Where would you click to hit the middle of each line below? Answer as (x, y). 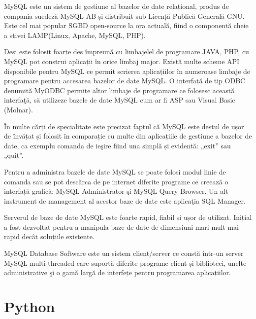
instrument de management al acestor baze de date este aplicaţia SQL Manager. (125, 200)
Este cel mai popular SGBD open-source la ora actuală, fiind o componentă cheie (126, 25)
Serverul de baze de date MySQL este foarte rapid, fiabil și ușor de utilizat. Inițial (128, 217)
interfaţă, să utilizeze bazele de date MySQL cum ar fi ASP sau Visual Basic (120, 100)
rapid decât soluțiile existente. (49, 236)
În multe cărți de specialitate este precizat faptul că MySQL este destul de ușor (124, 126)
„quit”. (14, 155)
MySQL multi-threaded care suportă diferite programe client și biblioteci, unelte (125, 263)
